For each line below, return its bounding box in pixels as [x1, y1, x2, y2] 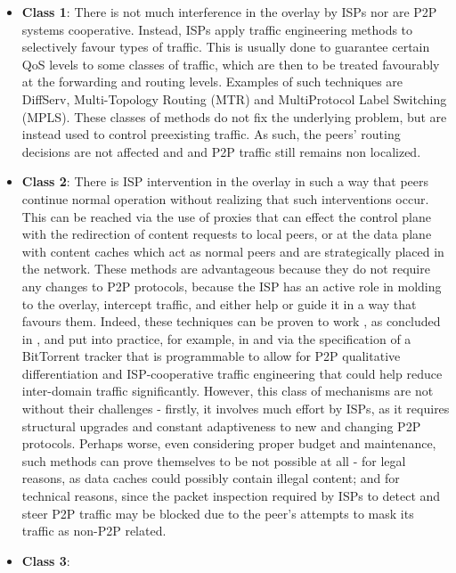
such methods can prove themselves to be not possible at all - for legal [21, 451, 406, 470]
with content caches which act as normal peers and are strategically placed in [21, 241, 444, 260]
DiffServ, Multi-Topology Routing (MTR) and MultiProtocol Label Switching [21, 89, 447, 108]
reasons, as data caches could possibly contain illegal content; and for [21, 469, 400, 487]
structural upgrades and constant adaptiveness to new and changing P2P [21, 416, 421, 435]
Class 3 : [21, 551, 70, 569]
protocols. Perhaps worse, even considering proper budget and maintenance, [21, 434, 436, 453]
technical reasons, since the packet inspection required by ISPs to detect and [21, 487, 441, 505]
